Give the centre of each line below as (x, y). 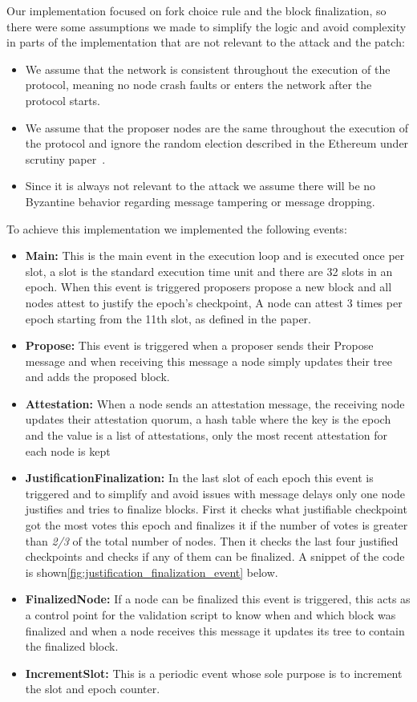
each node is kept (68, 450)
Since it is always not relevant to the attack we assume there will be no (200, 186)
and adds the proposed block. (97, 377)
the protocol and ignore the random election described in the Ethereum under (217, 143)
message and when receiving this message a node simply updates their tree (208, 361)
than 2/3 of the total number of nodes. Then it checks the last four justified (212, 540)
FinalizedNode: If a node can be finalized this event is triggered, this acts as (218, 599)
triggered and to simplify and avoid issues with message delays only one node (215, 493)
